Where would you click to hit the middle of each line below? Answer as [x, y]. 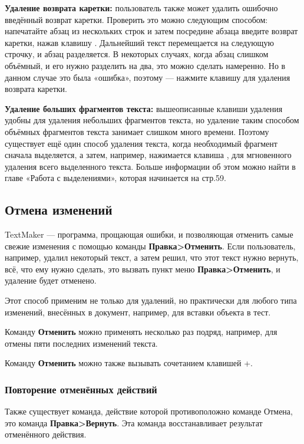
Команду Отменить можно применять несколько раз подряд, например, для [141, 332]
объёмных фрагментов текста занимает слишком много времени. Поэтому [137, 131]
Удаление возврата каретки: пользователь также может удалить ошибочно [141, 8]
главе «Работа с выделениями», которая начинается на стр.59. [115, 178]
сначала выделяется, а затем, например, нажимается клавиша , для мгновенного [148, 155]
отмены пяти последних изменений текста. [81, 343]
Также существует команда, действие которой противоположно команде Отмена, [149, 411]
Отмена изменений [59, 210]
